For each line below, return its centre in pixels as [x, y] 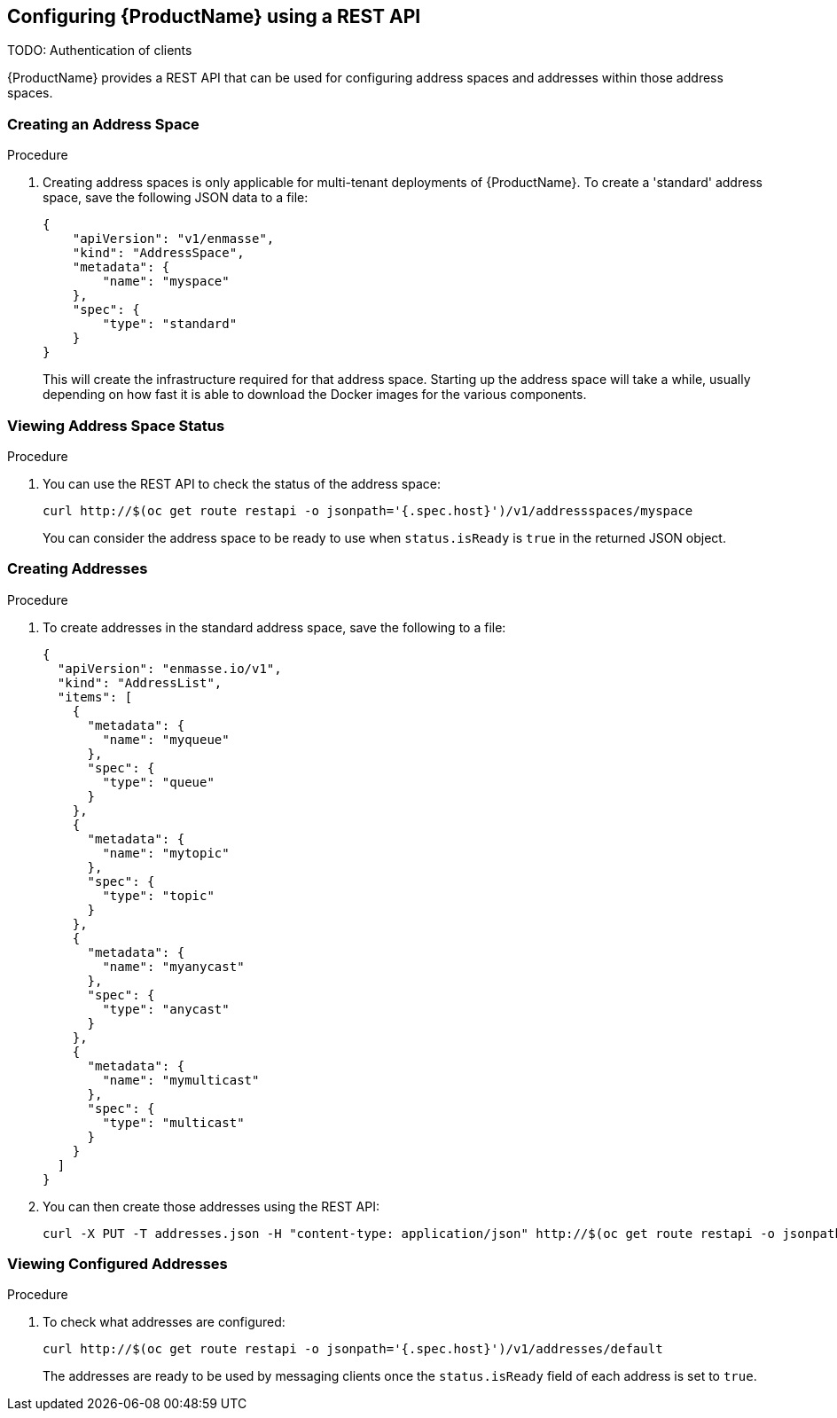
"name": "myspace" [166, 282]
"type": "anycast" [166, 1009]
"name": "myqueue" [166, 739]
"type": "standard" [170, 324]
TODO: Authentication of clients [100, 51]
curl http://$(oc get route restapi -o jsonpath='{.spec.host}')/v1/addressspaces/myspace [368, 510]
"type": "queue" [158, 782]
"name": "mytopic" [166, 853]
